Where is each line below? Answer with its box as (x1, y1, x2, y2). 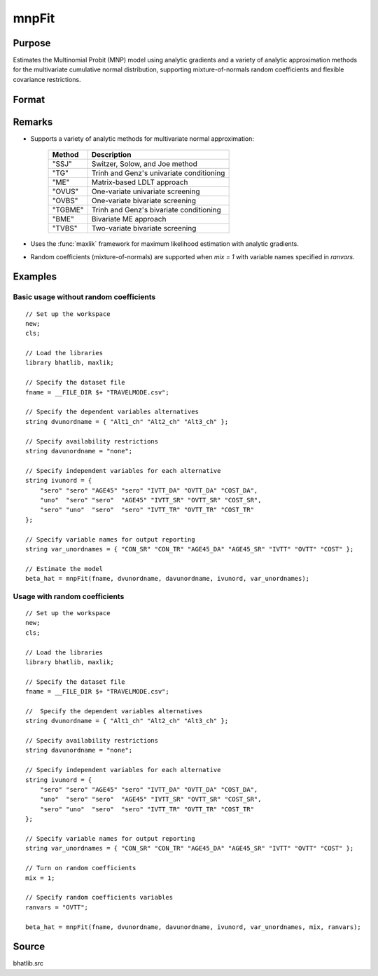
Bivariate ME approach (91, 214, 167, 224)
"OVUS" (52, 186, 79, 196)
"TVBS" (52, 224, 78, 233)
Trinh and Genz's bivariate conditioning (91, 205, 222, 215)
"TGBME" (52, 205, 84, 215)
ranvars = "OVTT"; (25, 903, 89, 911)
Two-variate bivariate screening (91, 224, 197, 233)
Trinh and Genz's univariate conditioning (91, 168, 225, 178)
